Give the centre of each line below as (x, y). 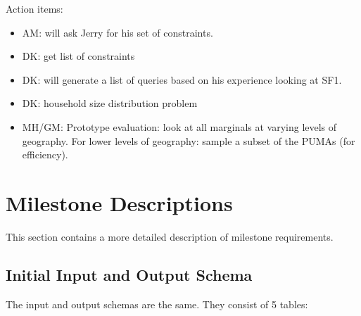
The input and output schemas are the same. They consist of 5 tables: (157, 304)
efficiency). (45, 154)
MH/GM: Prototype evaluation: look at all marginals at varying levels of (179, 126)
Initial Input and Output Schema (129, 274)
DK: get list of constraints (78, 56)
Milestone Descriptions (119, 202)
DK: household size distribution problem (110, 103)
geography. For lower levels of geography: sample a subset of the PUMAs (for (189, 140)
